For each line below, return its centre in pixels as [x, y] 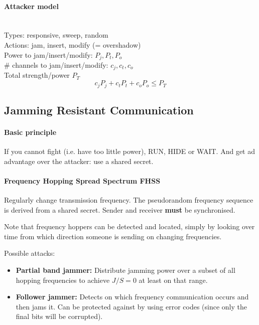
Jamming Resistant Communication [99, 110]
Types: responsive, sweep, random [56, 35]
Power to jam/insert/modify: [48, 54]
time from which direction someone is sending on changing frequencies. [113, 236]
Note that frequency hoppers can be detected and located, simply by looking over [129, 226]
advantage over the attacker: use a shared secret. [79, 161]
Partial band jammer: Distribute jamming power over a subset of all [125, 270]
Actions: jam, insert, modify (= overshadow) [73, 44]
